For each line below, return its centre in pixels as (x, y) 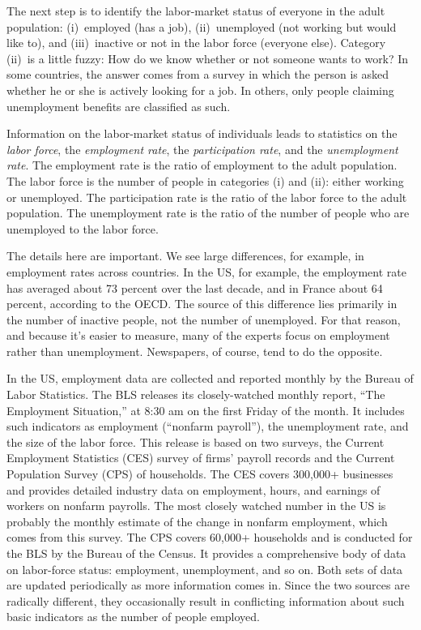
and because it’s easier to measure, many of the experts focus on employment (198, 335)
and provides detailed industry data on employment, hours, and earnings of (193, 489)
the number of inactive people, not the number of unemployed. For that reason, (204, 319)
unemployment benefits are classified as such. (119, 106)
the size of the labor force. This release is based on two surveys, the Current (196, 441)
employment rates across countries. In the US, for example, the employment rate (206, 271)
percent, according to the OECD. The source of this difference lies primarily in (202, 304)
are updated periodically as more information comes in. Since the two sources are (208, 585)
